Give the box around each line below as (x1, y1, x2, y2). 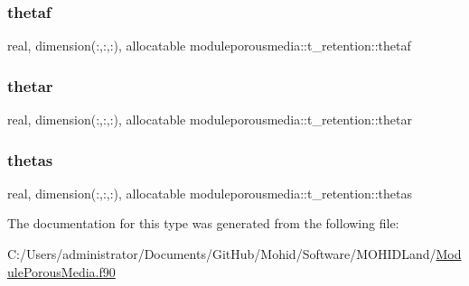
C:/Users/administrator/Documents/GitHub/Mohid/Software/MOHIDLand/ (7, 244, 436, 263)
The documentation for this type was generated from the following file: (7, 214, 399, 233)
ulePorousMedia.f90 (7, 262, 116, 281)
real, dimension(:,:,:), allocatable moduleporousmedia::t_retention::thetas (7, 183, 413, 202)
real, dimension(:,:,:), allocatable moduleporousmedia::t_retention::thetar (7, 110, 412, 129)
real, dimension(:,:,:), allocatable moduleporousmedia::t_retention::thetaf (7, 36, 411, 55)
